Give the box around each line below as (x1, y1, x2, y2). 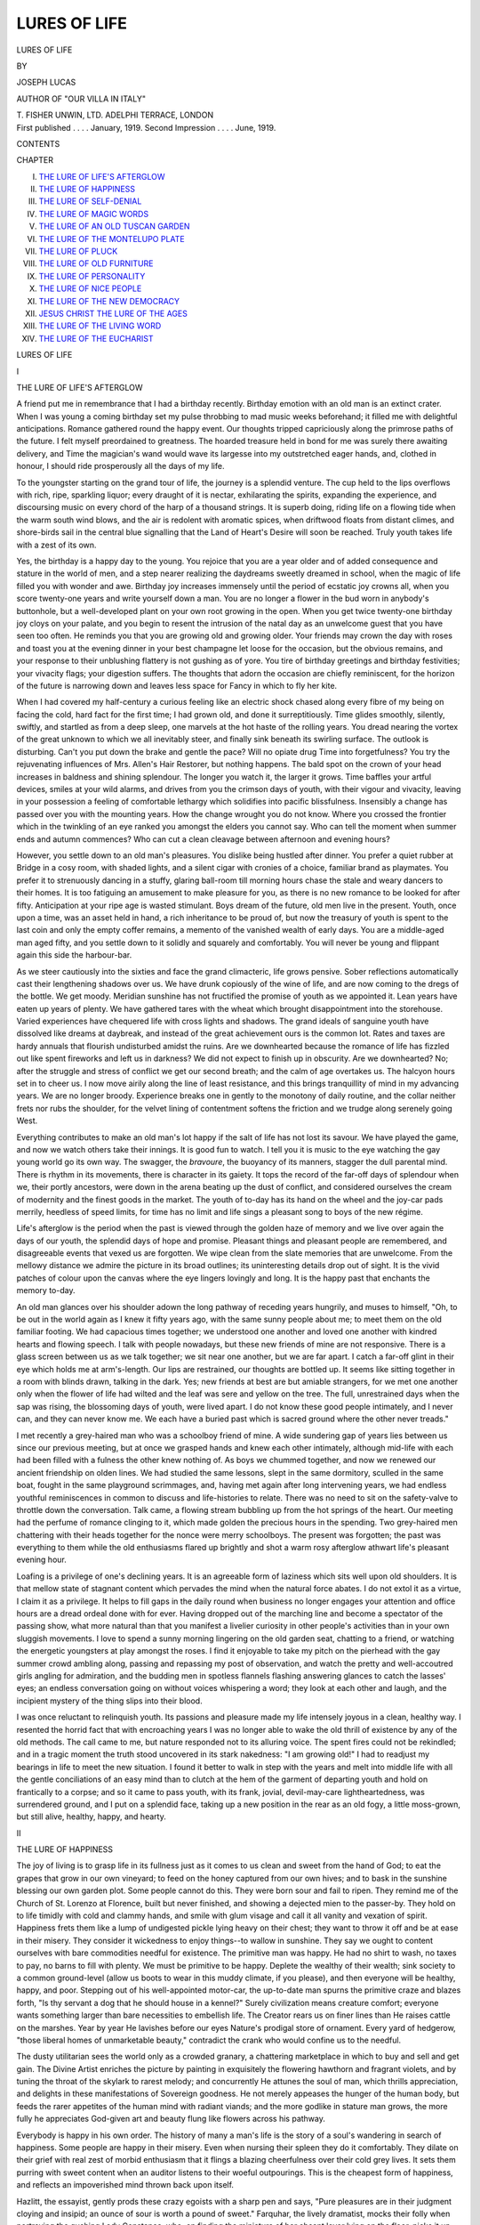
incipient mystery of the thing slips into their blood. (16, 1695, 204, 1706)
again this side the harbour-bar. (16, 950, 132, 960)
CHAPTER (16, 155, 53, 166)
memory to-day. (16, 1285, 76, 1296)
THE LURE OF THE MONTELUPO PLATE (38, 233, 186, 244)
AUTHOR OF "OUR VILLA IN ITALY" (16, 93, 147, 104)
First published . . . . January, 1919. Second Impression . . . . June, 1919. (16, 122, 276, 133)
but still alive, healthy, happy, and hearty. (16, 1811, 166, 1822)
